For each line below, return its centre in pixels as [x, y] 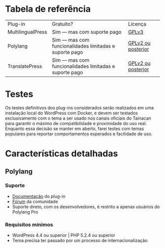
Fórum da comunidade [35, 201]
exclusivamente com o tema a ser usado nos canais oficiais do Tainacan [78, 118]
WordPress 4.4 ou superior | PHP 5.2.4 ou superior [64, 235]
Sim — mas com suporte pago [87, 32]
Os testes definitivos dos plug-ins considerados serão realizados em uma [80, 108]
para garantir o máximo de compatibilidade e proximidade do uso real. [76, 123]
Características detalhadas [62, 154]
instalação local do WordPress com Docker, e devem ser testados [72, 113]
